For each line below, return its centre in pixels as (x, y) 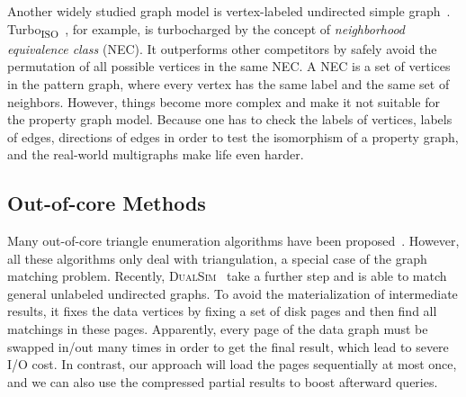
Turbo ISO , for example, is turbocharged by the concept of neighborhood (206, 30)
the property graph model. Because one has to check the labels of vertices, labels (230, 119)
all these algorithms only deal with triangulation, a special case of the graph (217, 258)
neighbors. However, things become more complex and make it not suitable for (224, 101)
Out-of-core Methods (107, 203)
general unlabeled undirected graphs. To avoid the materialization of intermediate (233, 293)
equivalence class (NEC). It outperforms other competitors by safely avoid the (222, 48)
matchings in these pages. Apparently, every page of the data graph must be (218, 329)
